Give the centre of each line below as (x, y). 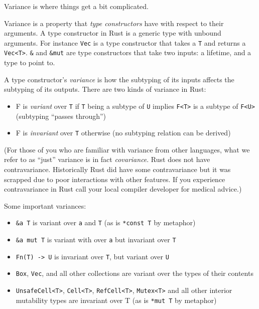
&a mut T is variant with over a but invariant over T (96, 239)
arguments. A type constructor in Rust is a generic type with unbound (113, 33)
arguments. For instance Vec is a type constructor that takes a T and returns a (125, 42)
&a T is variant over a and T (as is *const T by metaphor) (106, 222)
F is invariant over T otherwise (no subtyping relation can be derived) (123, 133)
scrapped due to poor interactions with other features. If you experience (115, 179)
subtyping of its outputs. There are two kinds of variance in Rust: (105, 89)
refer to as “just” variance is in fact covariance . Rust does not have (107, 159)
